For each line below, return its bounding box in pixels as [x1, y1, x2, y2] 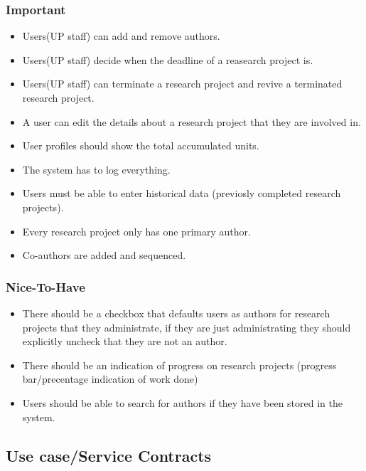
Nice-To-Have [6, 277, 85, 295]
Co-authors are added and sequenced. [22, 248, 186, 263]
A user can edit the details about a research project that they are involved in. [22, 114, 361, 129]
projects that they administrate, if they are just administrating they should [22, 319, 351, 334]
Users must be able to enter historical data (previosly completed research [22, 186, 341, 201]
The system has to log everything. [22, 162, 171, 176]
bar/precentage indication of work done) [22, 371, 198, 386]
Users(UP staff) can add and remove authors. [22, 28, 220, 43]
